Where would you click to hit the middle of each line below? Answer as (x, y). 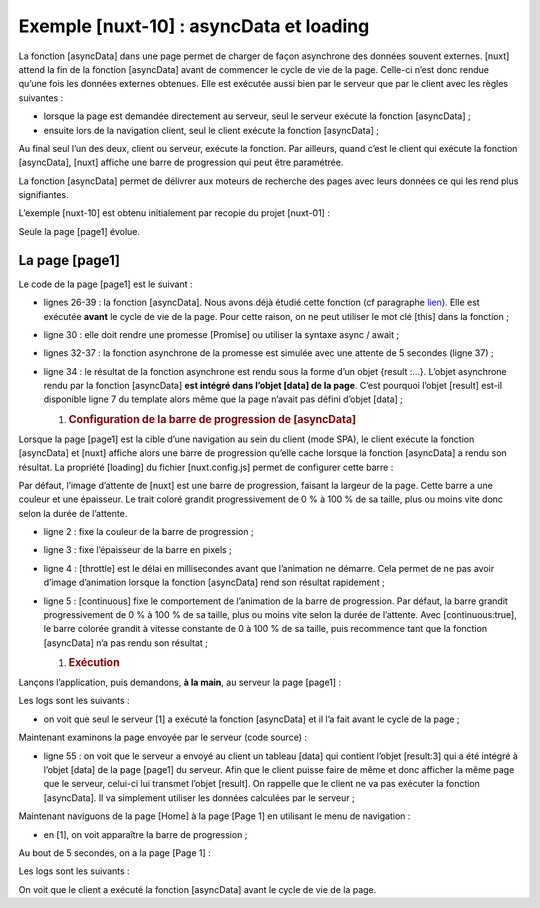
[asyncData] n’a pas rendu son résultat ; (126, 642)
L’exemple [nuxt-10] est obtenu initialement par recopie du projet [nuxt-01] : (174, 213)
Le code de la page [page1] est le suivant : (105, 284)
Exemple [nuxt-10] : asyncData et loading (194, 26)
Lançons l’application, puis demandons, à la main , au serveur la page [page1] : (180, 682)
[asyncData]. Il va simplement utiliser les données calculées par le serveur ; (199, 797)
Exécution (94, 663)
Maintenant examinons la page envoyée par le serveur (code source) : (162, 737)
